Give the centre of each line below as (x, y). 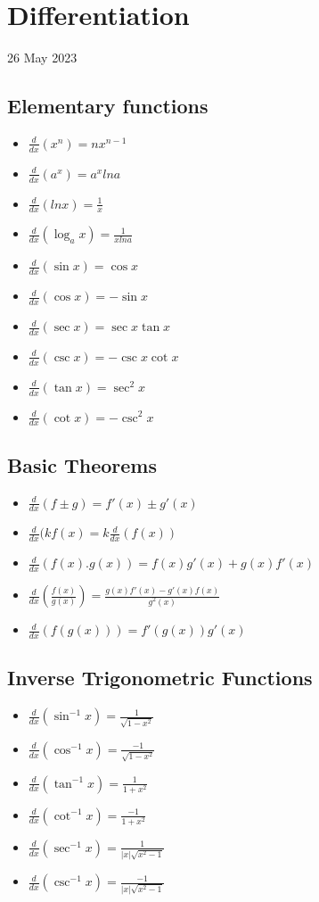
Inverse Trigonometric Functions (160, 678)
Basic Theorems (82, 464)
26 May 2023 (42, 58)
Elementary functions (108, 106)
